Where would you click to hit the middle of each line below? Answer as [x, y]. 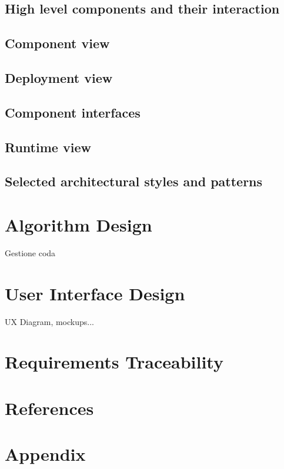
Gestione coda [30, 252]
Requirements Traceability [114, 362]
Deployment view [59, 77]
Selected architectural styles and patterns [134, 181]
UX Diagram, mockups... [49, 321]
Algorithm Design [78, 224]
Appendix [45, 454]
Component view [57, 43]
